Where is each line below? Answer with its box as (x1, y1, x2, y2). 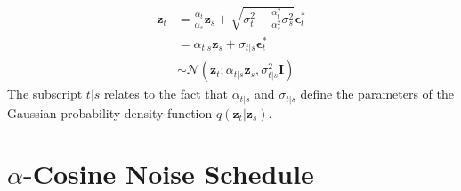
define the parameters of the (300, 84, 454, 103)
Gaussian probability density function (7, 103, 213, 122)
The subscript (7, 84, 83, 103)
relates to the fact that (104, 84, 229, 103)
